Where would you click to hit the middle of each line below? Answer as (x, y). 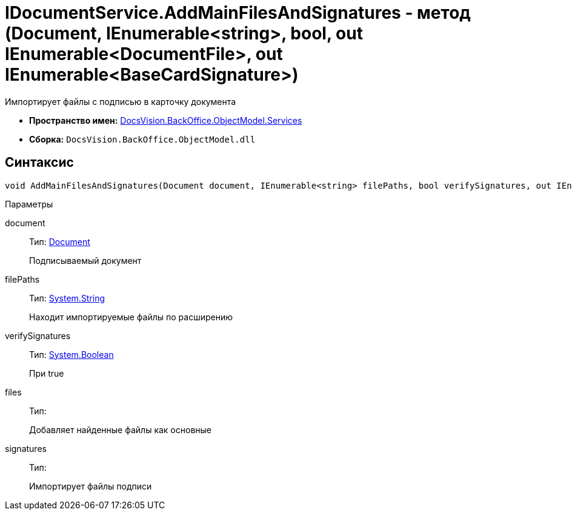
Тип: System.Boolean (71, 354)
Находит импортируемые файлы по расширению (131, 317)
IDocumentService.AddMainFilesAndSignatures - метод (238, 13)
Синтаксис (39, 163)
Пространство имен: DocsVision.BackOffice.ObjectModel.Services (166, 120)
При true (47, 373)
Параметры (29, 204)
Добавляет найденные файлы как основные (120, 429)
